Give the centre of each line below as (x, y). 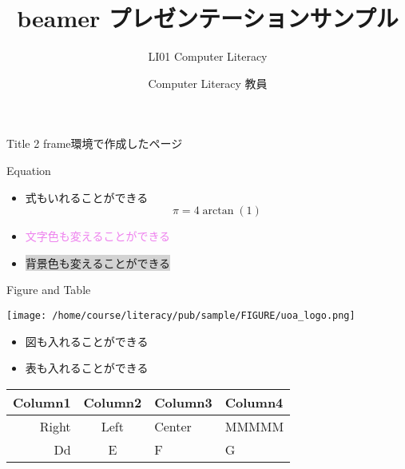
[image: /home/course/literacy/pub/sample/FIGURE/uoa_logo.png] (181, 315)
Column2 (113, 402)
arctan (218, 211)
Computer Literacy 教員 (208, 83)
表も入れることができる (87, 368)
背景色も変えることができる (98, 262)
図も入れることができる (87, 341)
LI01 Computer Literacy (208, 56)
